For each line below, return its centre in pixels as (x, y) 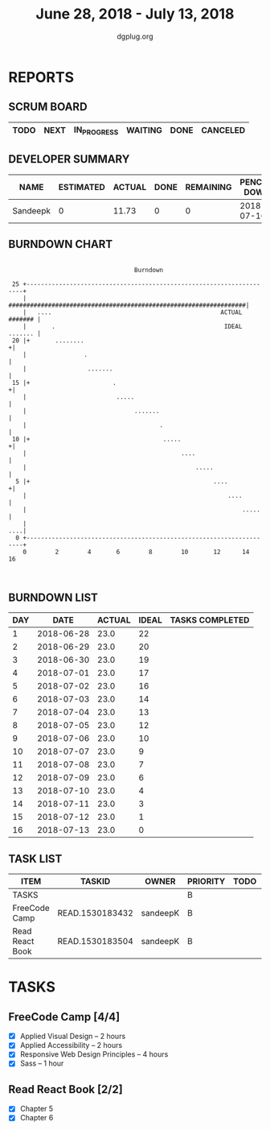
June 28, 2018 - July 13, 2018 (135, 14)
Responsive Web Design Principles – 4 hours (94, 1054)
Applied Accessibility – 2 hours (71, 1045)
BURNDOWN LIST (53, 597)
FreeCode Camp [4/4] (64, 1017)
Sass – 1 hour (42, 1063)
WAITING (144, 130)
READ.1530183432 (96, 913)
